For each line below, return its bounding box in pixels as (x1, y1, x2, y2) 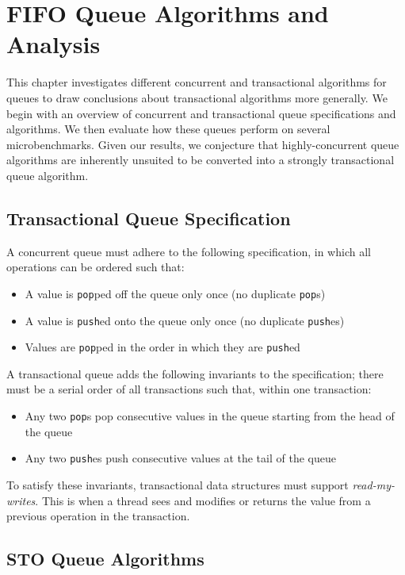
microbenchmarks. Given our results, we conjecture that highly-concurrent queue (6, 136, 399, 152)
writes (6, 492, 36, 508)
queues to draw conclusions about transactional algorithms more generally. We (6, 89, 388, 105)
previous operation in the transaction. (6, 508, 190, 524)
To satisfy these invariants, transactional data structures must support (6, 476, 349, 493)
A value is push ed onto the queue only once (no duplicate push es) (25, 312, 345, 328)
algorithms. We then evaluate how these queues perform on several (6, 121, 330, 137)
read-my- (352, 476, 395, 493)
